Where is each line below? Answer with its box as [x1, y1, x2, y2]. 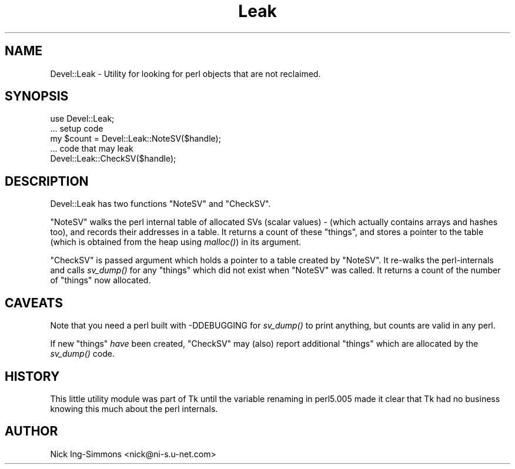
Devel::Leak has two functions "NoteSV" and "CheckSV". [50, 199, 271, 209]
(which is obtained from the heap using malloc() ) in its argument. [50, 237, 302, 247]
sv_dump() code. [50, 349, 115, 359]
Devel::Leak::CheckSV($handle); [50, 153, 176, 164]
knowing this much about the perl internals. [50, 403, 218, 414]
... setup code [50, 123, 103, 134]
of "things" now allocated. [50, 275, 151, 286]
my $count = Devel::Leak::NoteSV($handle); [50, 133, 221, 144]
